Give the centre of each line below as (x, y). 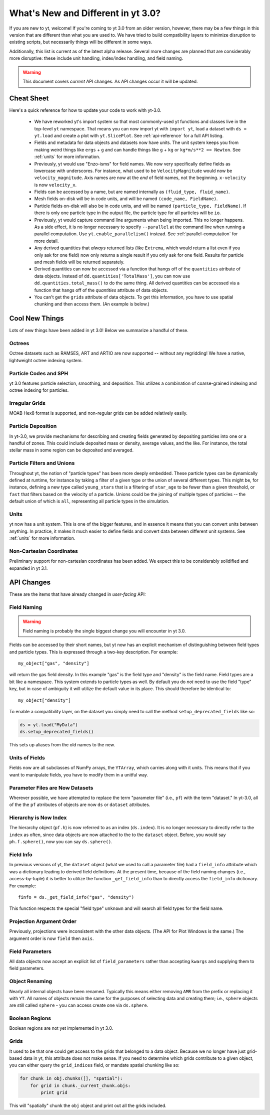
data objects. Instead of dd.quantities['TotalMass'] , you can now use (112, 276)
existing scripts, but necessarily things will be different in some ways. (81, 42)
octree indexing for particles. (39, 390)
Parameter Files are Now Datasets (51, 787)
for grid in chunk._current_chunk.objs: (80, 1085)
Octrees (19, 344)
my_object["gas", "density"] (54, 663)
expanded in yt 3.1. (28, 568)
